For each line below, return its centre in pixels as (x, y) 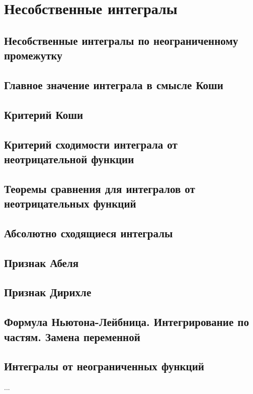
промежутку (33, 55)
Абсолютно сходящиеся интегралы (89, 233)
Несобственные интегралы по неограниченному (121, 40)
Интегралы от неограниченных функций (104, 366)
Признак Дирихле (48, 292)
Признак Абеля (41, 262)
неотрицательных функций (70, 203)
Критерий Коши (44, 114)
